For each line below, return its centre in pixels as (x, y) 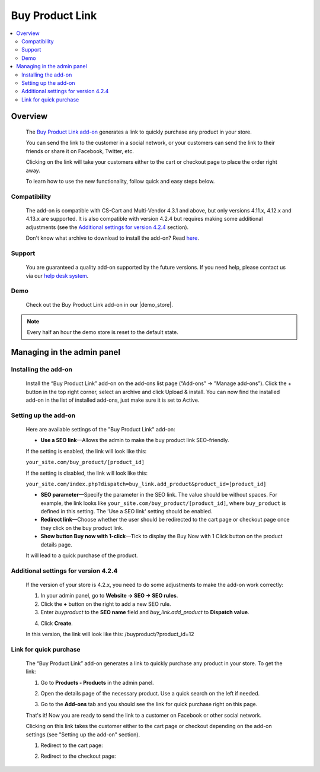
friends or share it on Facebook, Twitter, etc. (80, 151)
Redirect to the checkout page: (78, 756)
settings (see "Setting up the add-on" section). (83, 734)
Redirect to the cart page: (72, 745)
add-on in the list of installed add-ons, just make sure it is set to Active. (113, 400)
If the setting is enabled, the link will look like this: (86, 451)
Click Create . (57, 623)
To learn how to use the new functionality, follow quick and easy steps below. (120, 182)
